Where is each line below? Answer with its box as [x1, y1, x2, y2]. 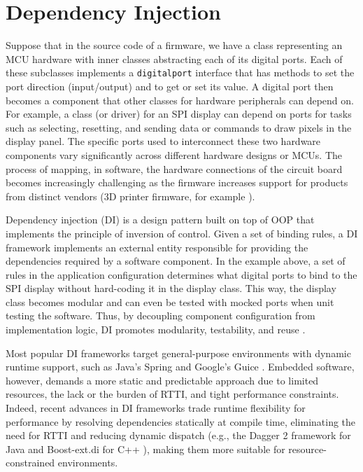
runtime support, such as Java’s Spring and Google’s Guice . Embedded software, [6, 359, 355, 374]
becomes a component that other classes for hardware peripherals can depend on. [6, 92, 354, 107]
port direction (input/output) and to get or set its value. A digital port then [6, 78, 334, 93]
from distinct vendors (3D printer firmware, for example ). [6, 188, 255, 203]
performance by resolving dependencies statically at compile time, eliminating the [6, 414, 356, 429]
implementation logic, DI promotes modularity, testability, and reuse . [6, 322, 306, 337]
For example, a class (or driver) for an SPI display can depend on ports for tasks [6, 106, 352, 121]
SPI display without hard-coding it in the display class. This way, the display [6, 281, 336, 296]
